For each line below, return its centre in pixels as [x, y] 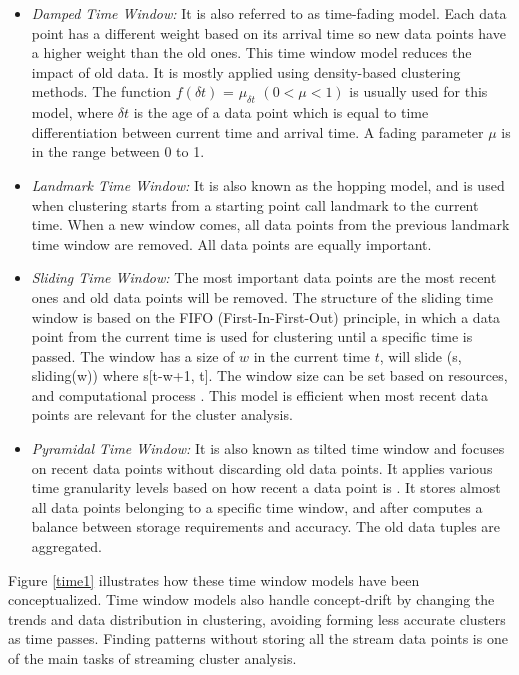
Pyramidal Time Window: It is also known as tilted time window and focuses [268, 448]
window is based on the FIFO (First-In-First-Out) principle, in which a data [266, 316]
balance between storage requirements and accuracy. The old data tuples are [266, 526]
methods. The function [101, 91]
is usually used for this [418, 91]
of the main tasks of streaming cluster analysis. [152, 658]
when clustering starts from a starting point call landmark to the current [255, 204]
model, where [72, 112]
